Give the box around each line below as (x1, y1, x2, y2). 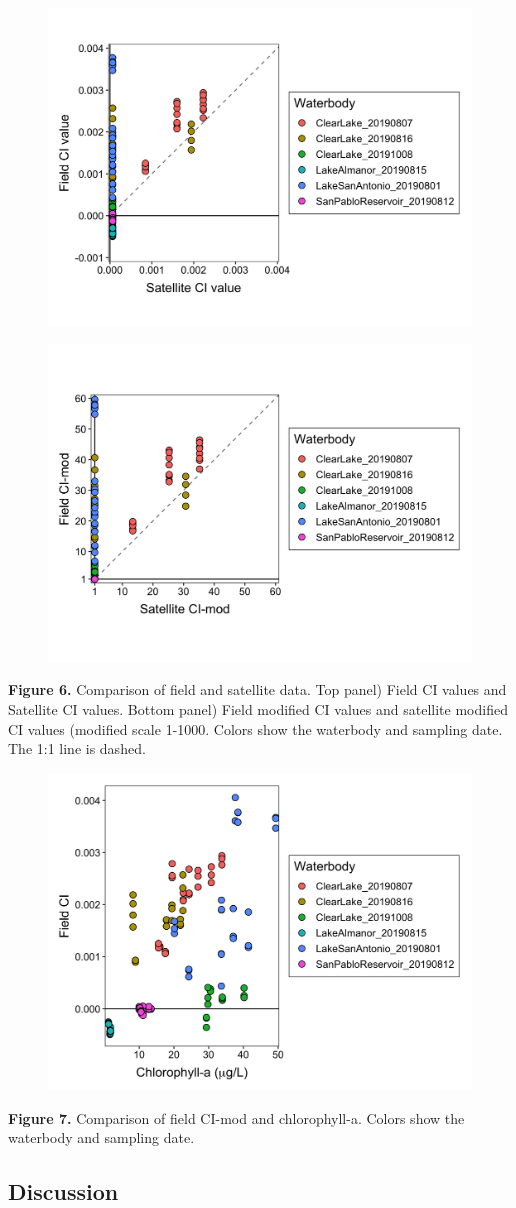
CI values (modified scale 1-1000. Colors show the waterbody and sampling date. (8, 718, 503, 739)
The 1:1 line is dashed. (8, 738, 146, 759)
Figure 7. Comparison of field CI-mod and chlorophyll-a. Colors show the (8, 1107, 465, 1128)
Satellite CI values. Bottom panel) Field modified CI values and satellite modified (8, 698, 508, 719)
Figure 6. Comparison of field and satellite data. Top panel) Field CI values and (8, 679, 507, 700)
